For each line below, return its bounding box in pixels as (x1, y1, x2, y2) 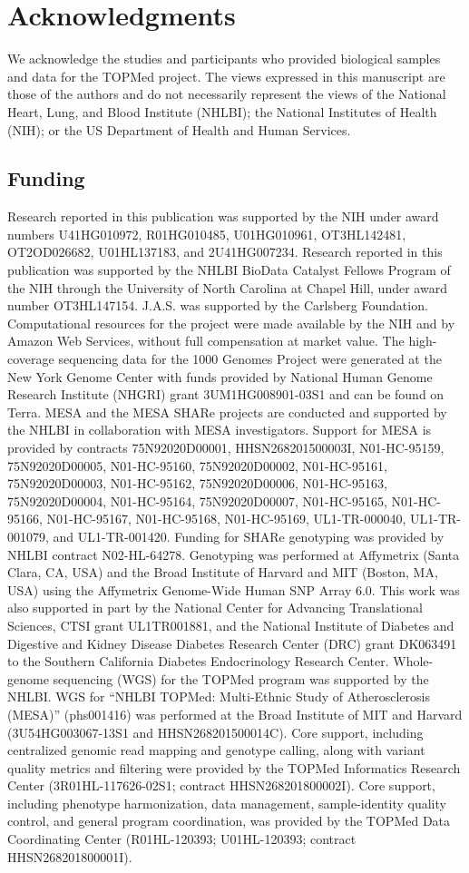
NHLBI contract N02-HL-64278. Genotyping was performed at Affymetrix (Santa (7, 544, 460, 564)
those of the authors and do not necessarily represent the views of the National (7, 84, 446, 103)
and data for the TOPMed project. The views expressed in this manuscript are (7, 66, 445, 85)
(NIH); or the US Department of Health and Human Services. (7, 120, 351, 139)
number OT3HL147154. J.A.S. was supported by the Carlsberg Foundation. (7, 296, 428, 315)
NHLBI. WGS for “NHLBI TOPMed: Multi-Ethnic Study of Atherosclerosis (7, 687, 430, 706)
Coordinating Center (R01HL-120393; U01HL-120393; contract (7, 829, 357, 848)
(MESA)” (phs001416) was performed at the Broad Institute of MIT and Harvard (7, 704, 463, 723)
